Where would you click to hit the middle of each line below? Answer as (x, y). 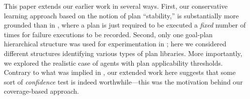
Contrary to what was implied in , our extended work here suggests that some (120, 72)
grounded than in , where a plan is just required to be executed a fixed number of (125, 25)
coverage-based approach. (41, 91)
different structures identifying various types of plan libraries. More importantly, (123, 53)
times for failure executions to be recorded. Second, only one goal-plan (108, 34)
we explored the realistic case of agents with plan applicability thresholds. (113, 63)
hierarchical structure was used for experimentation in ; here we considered (115, 44)
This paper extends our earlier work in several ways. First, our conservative (116, 6)
